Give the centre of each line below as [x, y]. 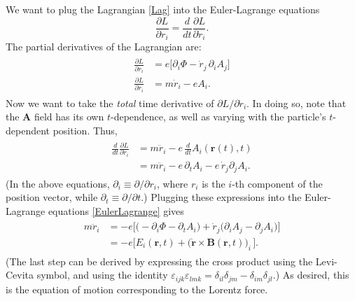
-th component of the [277, 183]
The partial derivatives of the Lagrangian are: [104, 47]
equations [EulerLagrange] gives [116, 210]
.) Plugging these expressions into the [221, 197]
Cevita [20, 275]
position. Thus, [85, 130]
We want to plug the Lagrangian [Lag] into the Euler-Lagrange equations [163, 9]
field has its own [69, 117]
